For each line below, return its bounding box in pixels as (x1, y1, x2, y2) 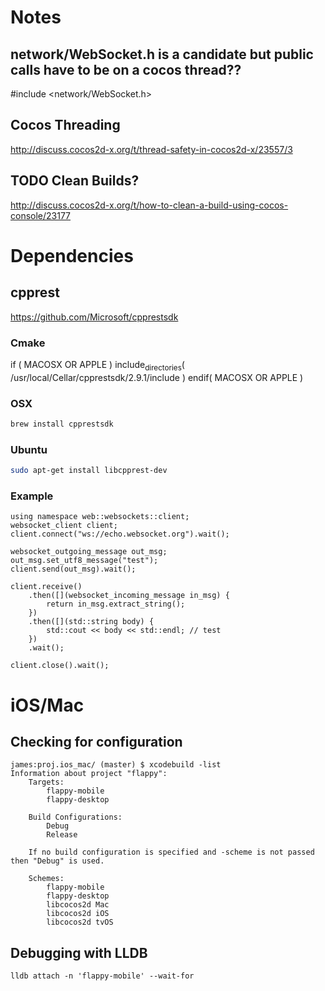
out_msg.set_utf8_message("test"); (10, 556, 159, 566)
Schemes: (28, 874, 65, 884)
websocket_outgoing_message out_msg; (10, 547, 168, 557)
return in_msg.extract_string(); (46, 599, 186, 610)
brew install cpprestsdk (10, 419, 114, 430)
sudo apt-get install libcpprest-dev (10, 466, 168, 476)
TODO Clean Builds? (10, 172, 140, 190)
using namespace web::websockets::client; (10, 512, 190, 522)
